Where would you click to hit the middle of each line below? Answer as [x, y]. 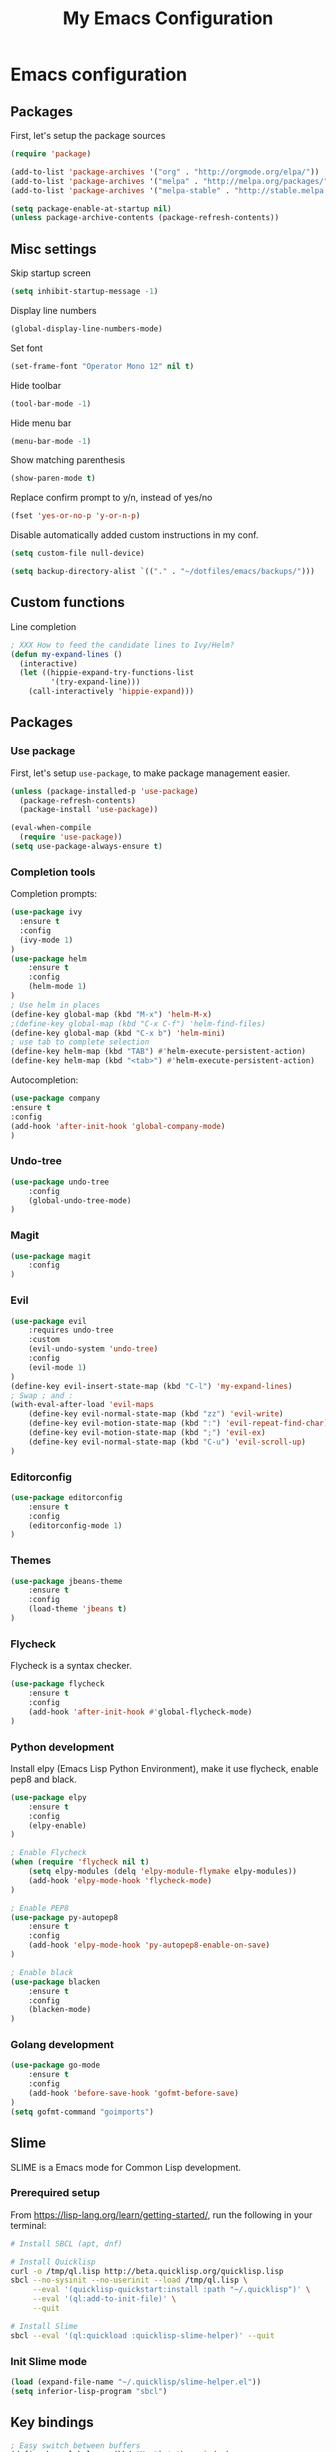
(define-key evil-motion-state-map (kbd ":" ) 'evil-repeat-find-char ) [178, 1423]
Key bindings [52, 2422]
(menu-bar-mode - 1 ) [51, 441]
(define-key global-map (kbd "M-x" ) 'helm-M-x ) [111, 1014]
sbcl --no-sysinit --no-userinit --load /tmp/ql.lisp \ [129, 2280]
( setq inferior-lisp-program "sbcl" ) [89, 2391]
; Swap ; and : [42, 1395]
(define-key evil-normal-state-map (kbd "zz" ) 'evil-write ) [156, 1414]
